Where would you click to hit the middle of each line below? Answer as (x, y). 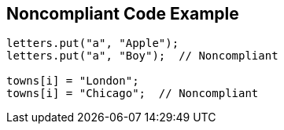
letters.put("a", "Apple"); (93, 43)
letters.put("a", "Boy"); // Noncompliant (142, 56)
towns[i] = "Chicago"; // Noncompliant (133, 94)
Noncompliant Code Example (123, 14)
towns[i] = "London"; (73, 81)
